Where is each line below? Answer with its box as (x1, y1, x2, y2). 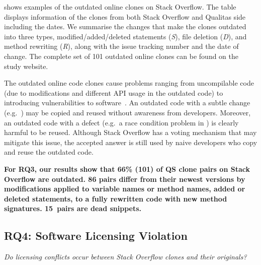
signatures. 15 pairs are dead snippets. (4, 203, 142, 214)
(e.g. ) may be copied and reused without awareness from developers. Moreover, (4, 107, 251, 117)
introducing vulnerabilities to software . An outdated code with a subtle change (4, 97, 250, 108)
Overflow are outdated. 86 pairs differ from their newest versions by (4, 173, 245, 184)
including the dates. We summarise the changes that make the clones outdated (4, 21, 246, 32)
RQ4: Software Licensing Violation (4, 228, 188, 243)
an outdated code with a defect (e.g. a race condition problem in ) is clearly (4, 117, 239, 127)
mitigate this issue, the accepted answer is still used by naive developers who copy (4, 137, 257, 147)
